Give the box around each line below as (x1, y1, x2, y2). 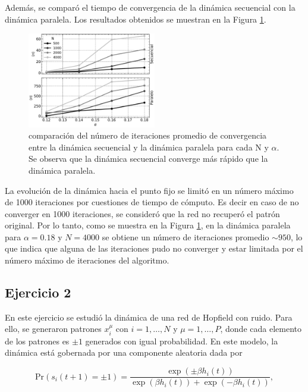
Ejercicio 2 (5, 283, 71, 302)
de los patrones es (5, 334, 70, 347)
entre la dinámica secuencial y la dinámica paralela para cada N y (29, 140, 269, 153)
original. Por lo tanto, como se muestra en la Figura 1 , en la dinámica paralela (5, 219, 291, 231)
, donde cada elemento (220, 322, 301, 335)
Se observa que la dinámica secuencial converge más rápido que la (29, 152, 268, 165)
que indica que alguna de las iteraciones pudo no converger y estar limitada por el (5, 242, 303, 255)
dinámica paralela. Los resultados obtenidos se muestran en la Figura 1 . (5, 12, 266, 25)
